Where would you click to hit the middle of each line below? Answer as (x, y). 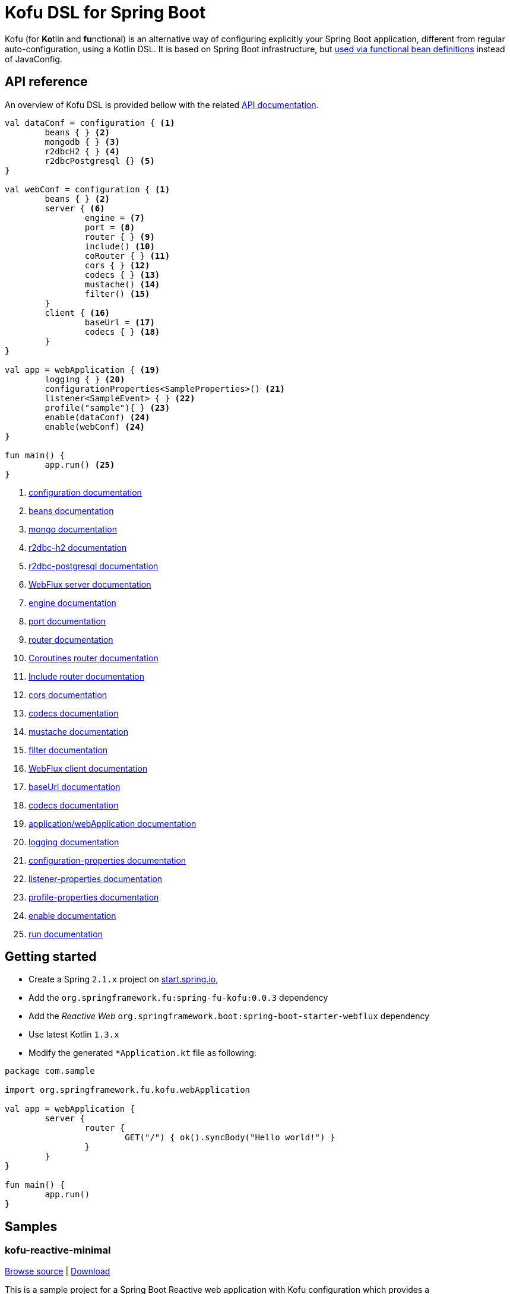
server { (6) (75, 208)
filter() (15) (117, 294)
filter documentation (68, 750)
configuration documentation (85, 492)
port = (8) (110, 227)
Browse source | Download (58, 1271)
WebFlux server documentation (90, 584)
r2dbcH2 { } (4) (82, 151)
